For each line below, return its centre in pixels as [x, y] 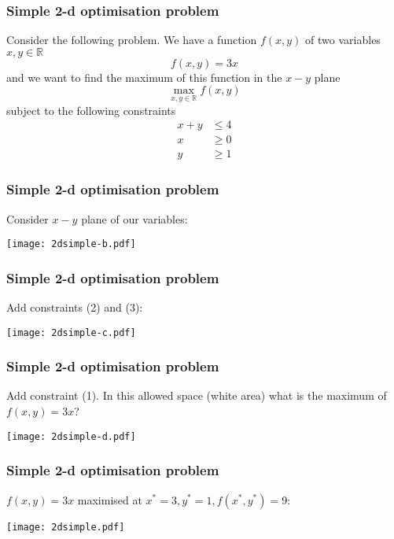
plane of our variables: [134, 218]
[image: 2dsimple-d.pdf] [71, 436]
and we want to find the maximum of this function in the [144, 77]
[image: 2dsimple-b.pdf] [71, 244]
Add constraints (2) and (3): [75, 307]
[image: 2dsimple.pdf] [66, 527]
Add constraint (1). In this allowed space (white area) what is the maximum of [197, 395]
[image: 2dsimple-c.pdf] [71, 332]
